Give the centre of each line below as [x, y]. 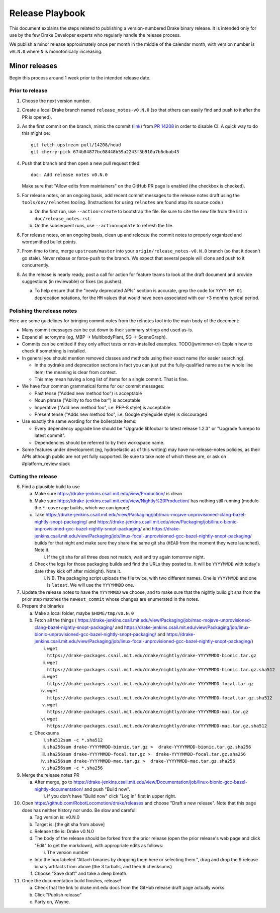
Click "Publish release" [58, 894]
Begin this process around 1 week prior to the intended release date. [80, 77]
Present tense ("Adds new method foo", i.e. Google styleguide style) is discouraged [121, 414]
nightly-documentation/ [59, 789]
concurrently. [36, 265]
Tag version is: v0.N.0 [57, 817]
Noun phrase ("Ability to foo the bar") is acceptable [87, 400]
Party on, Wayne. [52, 901]
